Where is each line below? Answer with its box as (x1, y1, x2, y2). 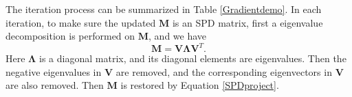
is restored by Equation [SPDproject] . (120, 78, 279, 92)
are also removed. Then (5, 78, 104, 92)
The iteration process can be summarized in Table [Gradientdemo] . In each (5, 2, 322, 16)
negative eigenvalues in (5, 64, 102, 79)
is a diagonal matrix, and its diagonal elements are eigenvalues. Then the (39, 51, 346, 66)
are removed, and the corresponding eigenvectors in (115, 64, 332, 79)
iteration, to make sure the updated (5, 15, 156, 29)
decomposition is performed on (5, 29, 135, 43)
